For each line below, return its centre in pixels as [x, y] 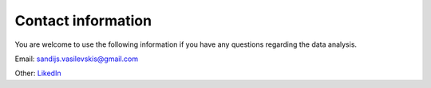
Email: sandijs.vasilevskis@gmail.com [77, 59]
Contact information [83, 21]
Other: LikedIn [38, 73]
